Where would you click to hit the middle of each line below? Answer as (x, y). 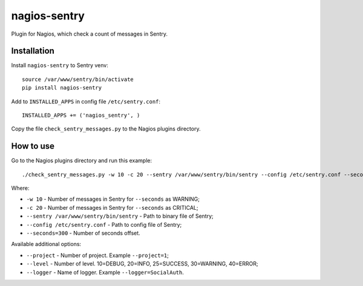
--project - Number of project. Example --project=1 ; (98, 255)
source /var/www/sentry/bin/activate (78, 79)
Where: (20, 188)
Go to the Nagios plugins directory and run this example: (82, 161)
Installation (33, 51)
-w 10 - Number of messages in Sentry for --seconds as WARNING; (113, 199)
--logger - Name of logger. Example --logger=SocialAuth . (105, 272)
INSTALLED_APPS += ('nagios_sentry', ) (81, 115)
